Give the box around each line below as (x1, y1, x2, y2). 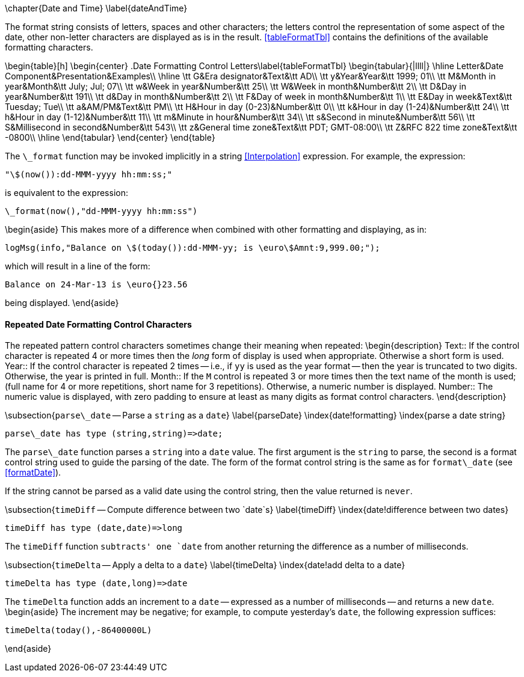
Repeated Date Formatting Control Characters (5, 319, 192, 329)
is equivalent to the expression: (5, 188, 128, 198)
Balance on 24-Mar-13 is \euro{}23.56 (5, 280, 188, 289)
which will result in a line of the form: (5, 261, 150, 271)
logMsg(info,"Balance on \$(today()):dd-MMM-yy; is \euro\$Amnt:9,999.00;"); (5, 243, 380, 253)
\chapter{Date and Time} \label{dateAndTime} (5, 3, 188, 13)
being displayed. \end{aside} (5, 298, 119, 308)
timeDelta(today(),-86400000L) (5, 625, 152, 636)
